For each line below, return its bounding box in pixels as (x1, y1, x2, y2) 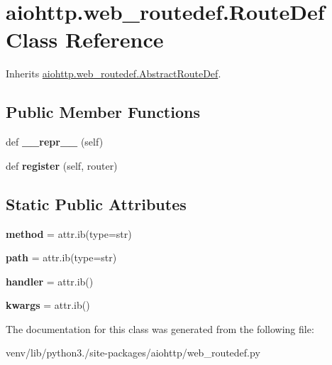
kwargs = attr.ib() (6, 298, 90, 312)
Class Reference (6, 25, 164, 54)
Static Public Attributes (6, 192, 187, 214)
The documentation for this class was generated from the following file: (6, 321, 314, 336)
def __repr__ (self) (6, 134, 104, 149)
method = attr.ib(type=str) (6, 226, 132, 241)
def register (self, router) (6, 158, 118, 173)
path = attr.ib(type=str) (6, 250, 117, 265)
